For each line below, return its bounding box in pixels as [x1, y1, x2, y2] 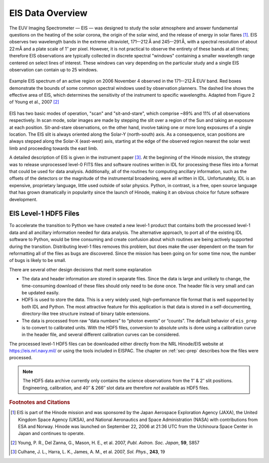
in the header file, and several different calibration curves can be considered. [21, 332, 180, 338]
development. [9, 196, 37, 202]
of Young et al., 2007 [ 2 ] [9, 99, 59, 105]
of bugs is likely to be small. [9, 257, 67, 263]
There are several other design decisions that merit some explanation [9, 266, 152, 272]
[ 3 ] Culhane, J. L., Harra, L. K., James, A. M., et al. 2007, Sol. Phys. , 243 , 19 [10, 449, 165, 455]
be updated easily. [21, 289, 60, 295]
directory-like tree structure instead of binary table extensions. [21, 311, 150, 317]
